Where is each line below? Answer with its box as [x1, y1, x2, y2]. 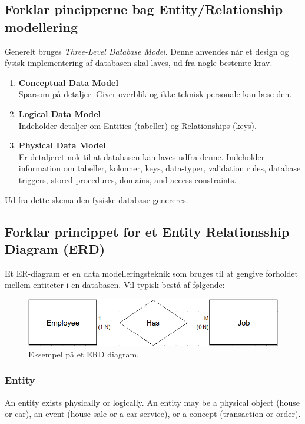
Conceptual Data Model [18, 76, 118, 88]
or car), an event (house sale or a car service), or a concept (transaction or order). [5, 408, 301, 420]
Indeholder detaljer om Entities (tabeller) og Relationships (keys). [18, 119, 257, 131]
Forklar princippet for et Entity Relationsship [5, 222, 290, 240]
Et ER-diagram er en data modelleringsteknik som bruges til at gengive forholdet [5, 267, 299, 279]
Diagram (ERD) [5, 239, 105, 257]
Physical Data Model [18, 139, 106, 151]
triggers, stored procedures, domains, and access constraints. [18, 173, 237, 185]
